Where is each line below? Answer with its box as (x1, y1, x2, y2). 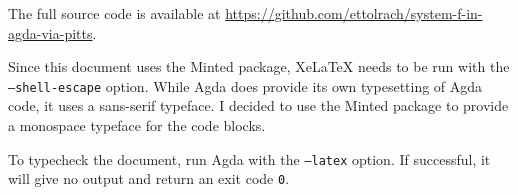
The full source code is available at (8, 3, 221, 23)
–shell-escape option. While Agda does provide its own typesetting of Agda (8, 75, 483, 96)
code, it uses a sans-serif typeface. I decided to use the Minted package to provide (8, 95, 509, 116)
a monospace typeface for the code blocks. (8, 115, 266, 136)
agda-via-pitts (8, 22, 93, 43)
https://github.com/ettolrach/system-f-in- (225, 3, 483, 23)
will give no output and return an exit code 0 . (8, 168, 290, 189)
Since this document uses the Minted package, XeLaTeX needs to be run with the (8, 56, 510, 77)
